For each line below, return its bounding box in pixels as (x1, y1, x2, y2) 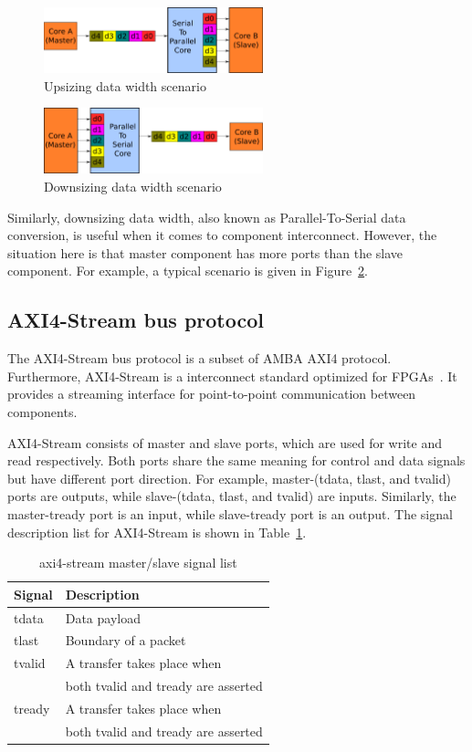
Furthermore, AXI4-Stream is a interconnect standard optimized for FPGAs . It (7, 366, 457, 385)
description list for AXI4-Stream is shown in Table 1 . (7, 522, 307, 541)
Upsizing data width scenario (44, 76, 206, 95)
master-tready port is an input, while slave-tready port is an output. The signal (7, 504, 453, 523)
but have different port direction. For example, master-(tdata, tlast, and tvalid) (7, 468, 451, 487)
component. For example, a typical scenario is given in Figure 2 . (7, 261, 369, 280)
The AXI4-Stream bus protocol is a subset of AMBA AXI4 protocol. (7, 349, 392, 368)
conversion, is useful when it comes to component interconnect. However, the (7, 225, 437, 245)
